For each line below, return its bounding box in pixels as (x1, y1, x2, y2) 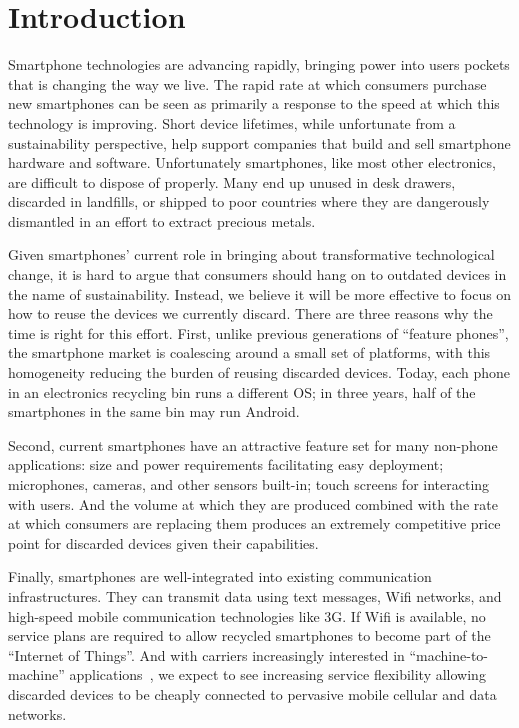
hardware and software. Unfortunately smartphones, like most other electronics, (8, 152, 496, 173)
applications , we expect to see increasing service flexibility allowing (69, 664, 486, 685)
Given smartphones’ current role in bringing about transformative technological (8, 244, 495, 265)
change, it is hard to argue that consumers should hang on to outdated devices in (8, 264, 507, 285)
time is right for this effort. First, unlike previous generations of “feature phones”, (8, 322, 509, 343)
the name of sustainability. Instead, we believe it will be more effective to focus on (8, 283, 512, 304)
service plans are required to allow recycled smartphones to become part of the (8, 625, 491, 646)
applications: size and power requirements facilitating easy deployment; (8, 454, 444, 475)
